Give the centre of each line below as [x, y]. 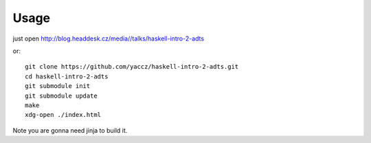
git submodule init [58, 86]
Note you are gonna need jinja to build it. [70, 130]
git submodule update [61, 96]
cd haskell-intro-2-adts [67, 76]
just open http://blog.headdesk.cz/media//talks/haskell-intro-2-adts [109, 38]
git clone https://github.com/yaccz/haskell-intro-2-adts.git [132, 67]
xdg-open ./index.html [63, 115]
